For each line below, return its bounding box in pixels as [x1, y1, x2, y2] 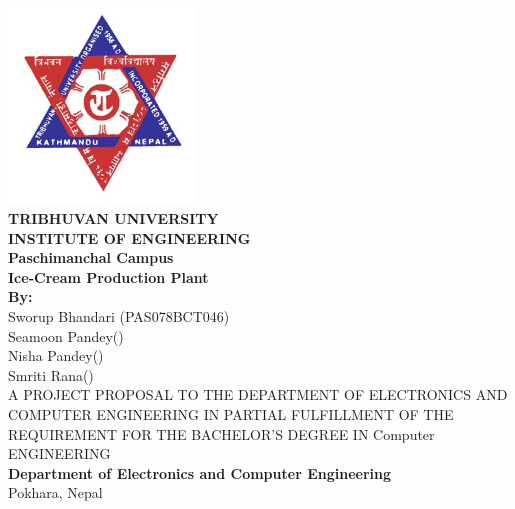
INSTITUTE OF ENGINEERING [8, 227, 251, 248]
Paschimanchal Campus [8, 247, 174, 268]
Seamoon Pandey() [8, 325, 124, 346]
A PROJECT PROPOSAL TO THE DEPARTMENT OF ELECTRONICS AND [8, 384, 508, 405]
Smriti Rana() [8, 364, 94, 385]
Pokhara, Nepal [8, 482, 103, 503]
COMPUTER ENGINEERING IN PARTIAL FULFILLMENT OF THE [8, 404, 454, 425]
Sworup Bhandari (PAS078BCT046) [8, 306, 230, 327]
